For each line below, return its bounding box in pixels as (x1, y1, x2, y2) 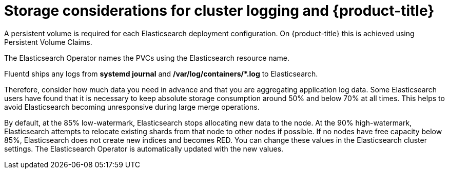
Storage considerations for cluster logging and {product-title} (4, 2, 435, 19)
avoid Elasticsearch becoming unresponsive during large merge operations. (4, 102, 260, 111)
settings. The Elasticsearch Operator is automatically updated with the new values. (4, 144, 284, 153)
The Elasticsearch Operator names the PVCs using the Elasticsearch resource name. (4, 53, 290, 62)
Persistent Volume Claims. (4, 37, 92, 46)
